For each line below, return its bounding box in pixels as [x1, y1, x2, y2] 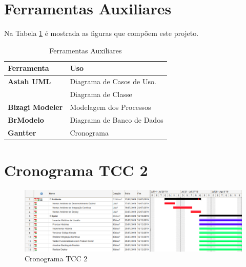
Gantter [8, 127, 36, 138]
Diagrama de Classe [70, 89, 132, 99]
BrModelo [8, 114, 44, 125]
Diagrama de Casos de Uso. [70, 76, 156, 87]
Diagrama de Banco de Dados [70, 114, 163, 125]
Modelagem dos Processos [70, 101, 151, 112]
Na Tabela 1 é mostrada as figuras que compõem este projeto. [4, 28, 199, 39]
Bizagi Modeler [8, 101, 63, 112]
